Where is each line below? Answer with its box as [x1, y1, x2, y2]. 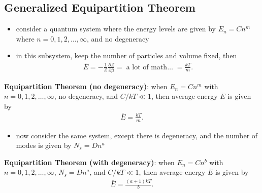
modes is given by [16, 140, 72, 150]
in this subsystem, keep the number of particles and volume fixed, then [16, 50, 237, 61]
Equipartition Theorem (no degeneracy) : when [4, 81, 168, 91]
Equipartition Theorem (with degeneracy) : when [4, 157, 175, 167]
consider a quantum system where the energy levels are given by [16, 23, 216, 34]
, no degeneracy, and [54, 91, 118, 101]
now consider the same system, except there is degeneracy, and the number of [16, 130, 258, 140]
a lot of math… [126, 63, 173, 71]
